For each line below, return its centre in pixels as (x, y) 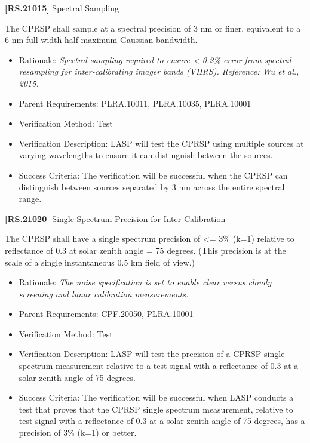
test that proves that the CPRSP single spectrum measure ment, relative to (156, 409)
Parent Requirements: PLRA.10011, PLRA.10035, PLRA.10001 (135, 103)
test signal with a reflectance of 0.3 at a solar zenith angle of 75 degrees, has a (162, 421)
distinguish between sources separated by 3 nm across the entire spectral (152, 187)
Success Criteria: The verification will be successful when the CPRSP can (153, 175)
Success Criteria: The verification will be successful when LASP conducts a (156, 397)
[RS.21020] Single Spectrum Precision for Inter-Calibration (115, 218)
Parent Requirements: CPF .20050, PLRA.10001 (106, 314)
